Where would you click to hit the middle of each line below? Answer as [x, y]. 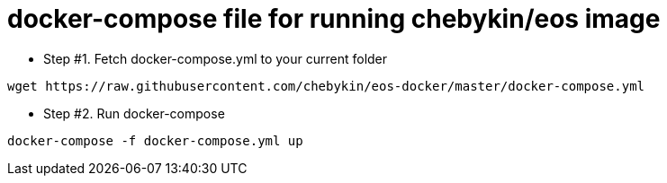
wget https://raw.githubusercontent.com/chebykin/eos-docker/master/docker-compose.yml [326, 86]
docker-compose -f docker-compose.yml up [155, 140]
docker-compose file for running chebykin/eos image [334, 19]
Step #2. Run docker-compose [134, 113]
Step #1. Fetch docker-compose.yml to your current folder [216, 58]
